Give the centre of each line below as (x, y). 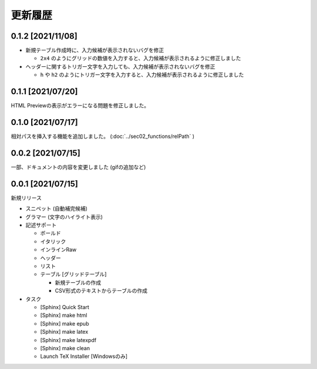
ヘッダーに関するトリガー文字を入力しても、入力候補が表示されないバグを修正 (120, 66)
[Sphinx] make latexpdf (68, 340)
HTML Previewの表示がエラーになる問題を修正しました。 (80, 106)
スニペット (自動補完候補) (57, 209)
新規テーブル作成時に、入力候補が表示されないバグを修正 (95, 50)
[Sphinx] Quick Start (65, 307)
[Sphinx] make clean (65, 348)
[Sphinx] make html (64, 315)
